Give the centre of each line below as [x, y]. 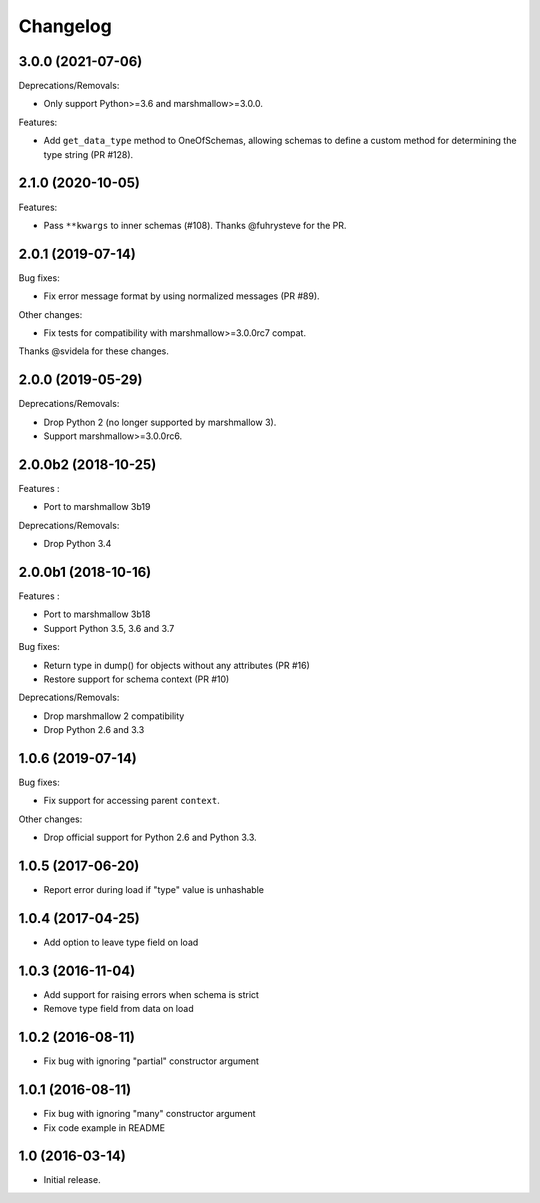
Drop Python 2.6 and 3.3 [94, 730]
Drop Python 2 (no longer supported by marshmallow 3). [160, 422]
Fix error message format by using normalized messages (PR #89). [181, 296]
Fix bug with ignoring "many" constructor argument [149, 1114]
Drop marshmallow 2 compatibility [114, 716]
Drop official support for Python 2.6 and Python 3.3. [150, 837]
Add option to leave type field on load [121, 942]
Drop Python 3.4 [77, 544]
